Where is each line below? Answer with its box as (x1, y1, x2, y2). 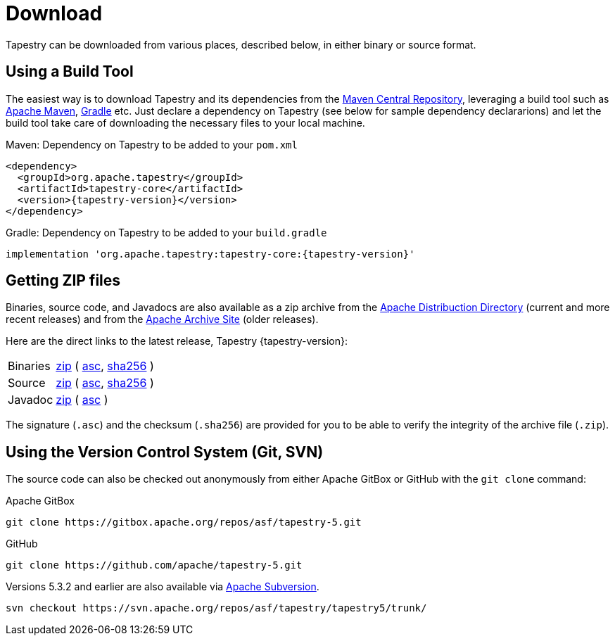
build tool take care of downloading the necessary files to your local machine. (6, 116, 365, 129)
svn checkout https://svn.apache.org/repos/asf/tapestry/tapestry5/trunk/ (6, 602, 427, 614)
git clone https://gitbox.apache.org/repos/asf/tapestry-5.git (6, 516, 362, 528)
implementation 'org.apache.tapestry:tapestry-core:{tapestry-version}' (6, 248, 415, 260)
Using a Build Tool (6, 63, 134, 81)
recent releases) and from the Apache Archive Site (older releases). (6, 313, 319, 326)
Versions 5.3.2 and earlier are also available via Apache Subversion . (6, 580, 319, 593)
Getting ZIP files (6, 272, 121, 290)
